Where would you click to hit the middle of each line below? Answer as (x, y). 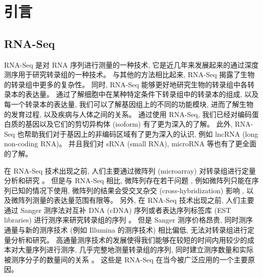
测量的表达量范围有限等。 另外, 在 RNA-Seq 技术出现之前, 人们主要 (143, 200)
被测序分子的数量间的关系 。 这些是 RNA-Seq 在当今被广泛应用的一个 (119, 259)
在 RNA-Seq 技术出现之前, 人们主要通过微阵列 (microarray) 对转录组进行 (123, 170)
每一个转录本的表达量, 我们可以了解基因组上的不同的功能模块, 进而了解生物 (129, 104)
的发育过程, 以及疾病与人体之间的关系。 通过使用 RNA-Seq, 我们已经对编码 (128, 114)
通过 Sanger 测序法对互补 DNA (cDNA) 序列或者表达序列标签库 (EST (118, 210)
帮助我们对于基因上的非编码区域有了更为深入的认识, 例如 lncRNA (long (141, 133)
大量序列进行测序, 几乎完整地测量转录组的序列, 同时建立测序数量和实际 (136, 250)
